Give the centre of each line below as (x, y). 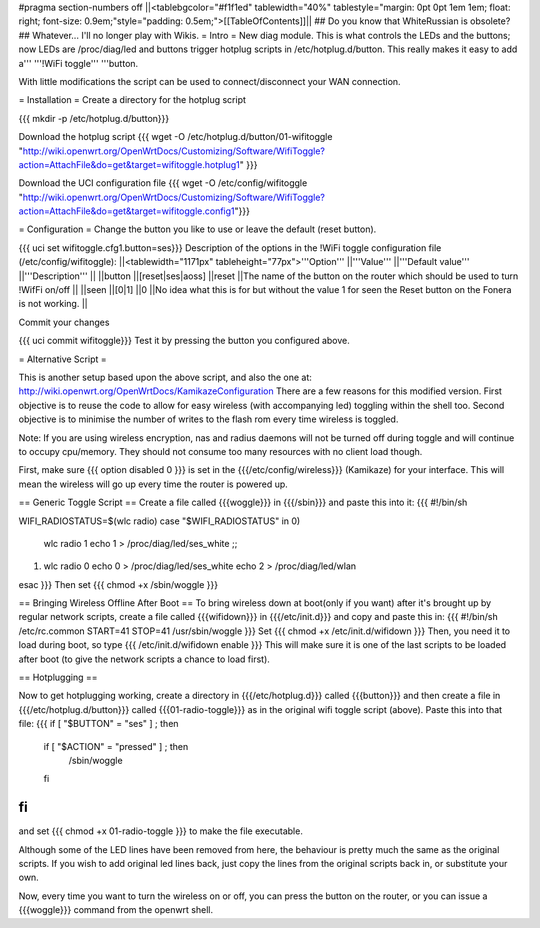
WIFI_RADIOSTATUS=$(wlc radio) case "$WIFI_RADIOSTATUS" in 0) (159, 521)
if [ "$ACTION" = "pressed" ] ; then (116, 746)
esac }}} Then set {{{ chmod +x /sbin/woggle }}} (118, 584)
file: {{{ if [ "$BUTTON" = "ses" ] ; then (98, 724)
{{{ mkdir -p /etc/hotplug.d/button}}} (94, 118)
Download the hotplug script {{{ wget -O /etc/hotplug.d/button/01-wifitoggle (175, 137)
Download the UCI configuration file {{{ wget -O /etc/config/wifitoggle (163, 183)
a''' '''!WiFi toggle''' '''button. (78, 63)
